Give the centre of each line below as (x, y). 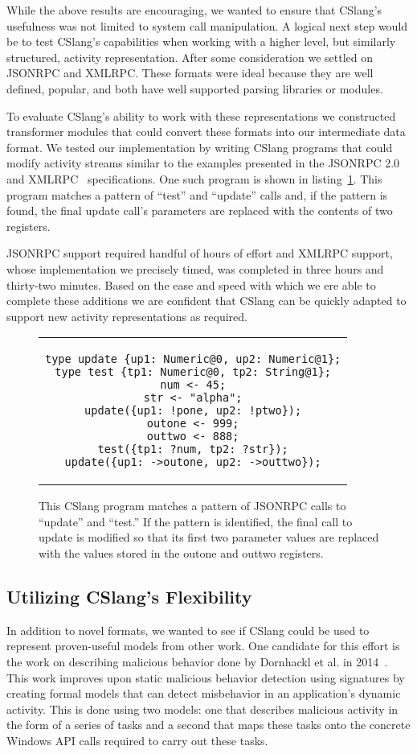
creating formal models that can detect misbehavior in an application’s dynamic (204, 693)
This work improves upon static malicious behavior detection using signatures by (206, 677)
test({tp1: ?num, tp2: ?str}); (193, 449)
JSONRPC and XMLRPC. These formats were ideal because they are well (190, 73)
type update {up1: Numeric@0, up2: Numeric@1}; (193, 359)
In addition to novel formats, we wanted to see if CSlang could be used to (188, 630)
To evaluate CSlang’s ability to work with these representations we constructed (201, 115)
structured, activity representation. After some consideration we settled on (190, 57)
